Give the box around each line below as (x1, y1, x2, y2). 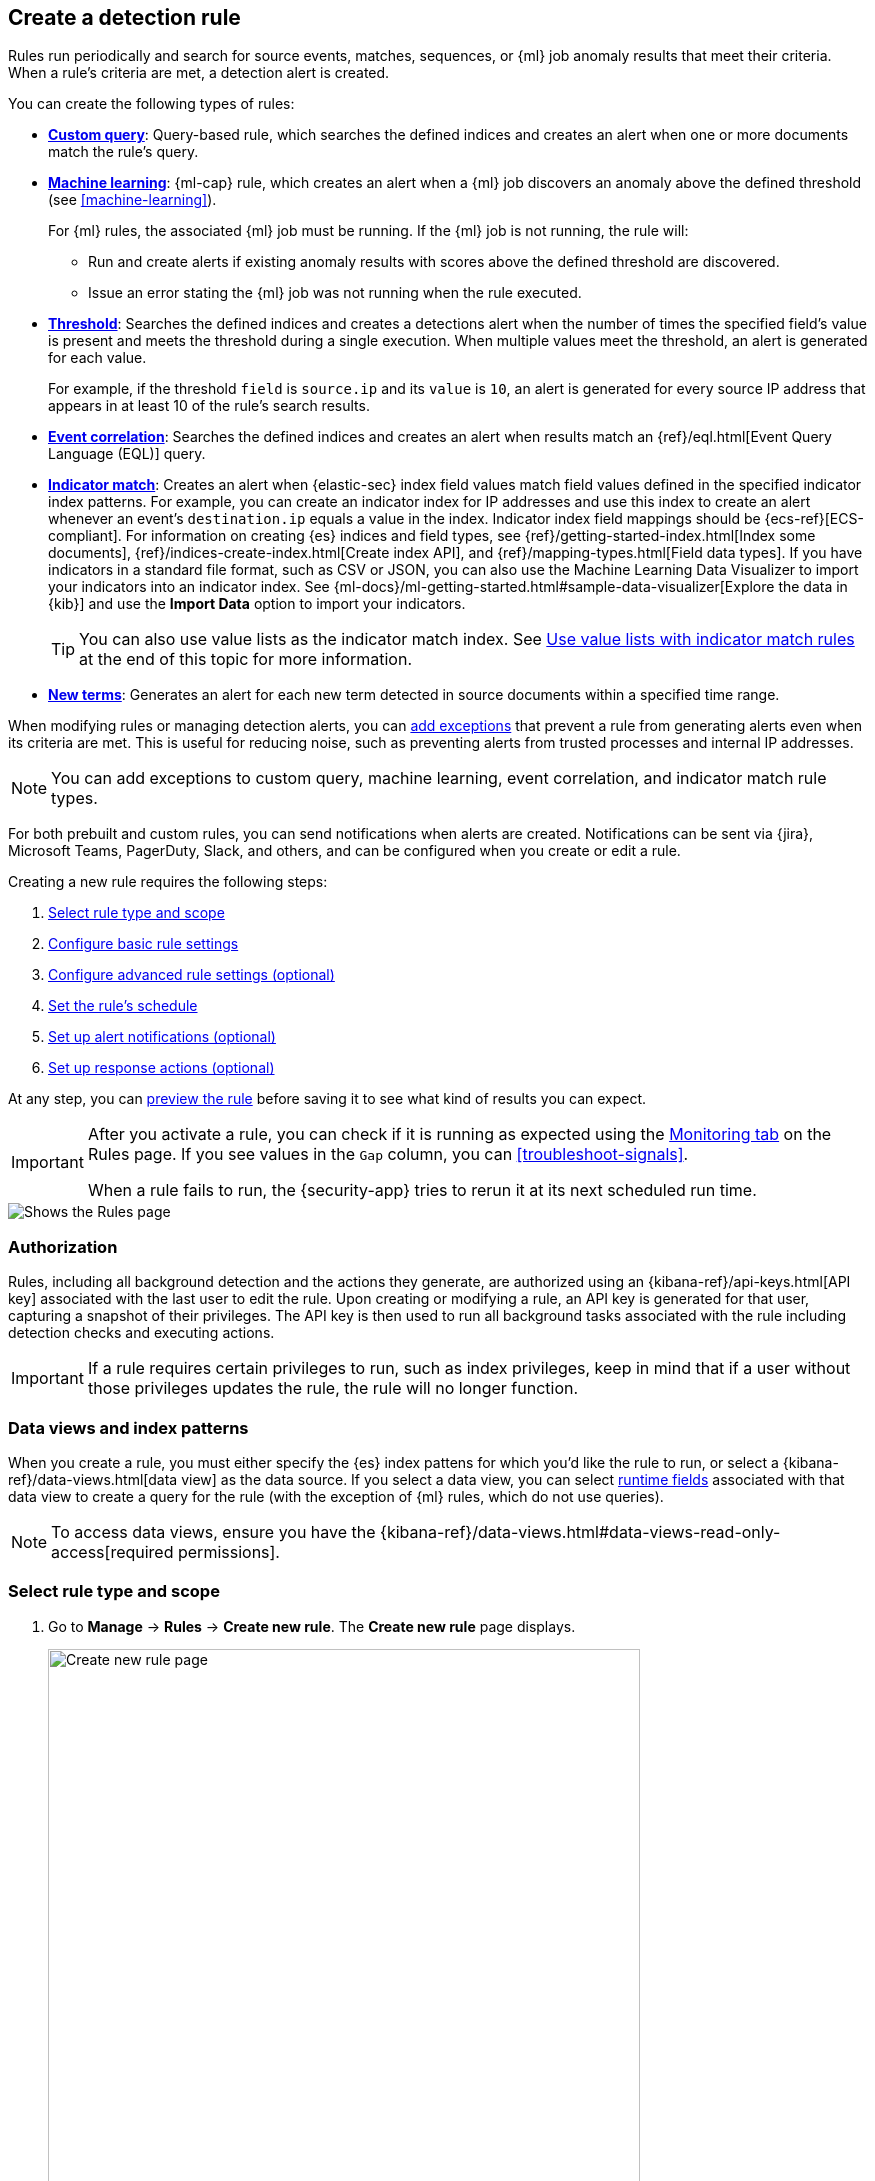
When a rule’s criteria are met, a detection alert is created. (8, 64, 390, 82)
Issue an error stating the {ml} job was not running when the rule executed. (88, 284, 582, 302)
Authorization (8, 1236, 118, 1257)
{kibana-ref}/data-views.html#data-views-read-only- (380, 1521, 781, 1542)
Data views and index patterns (8, 1417, 249, 1438)
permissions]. (177, 1541, 280, 1562)
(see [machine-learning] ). (48, 191, 217, 209)
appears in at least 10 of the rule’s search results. (48, 397, 370, 415)
